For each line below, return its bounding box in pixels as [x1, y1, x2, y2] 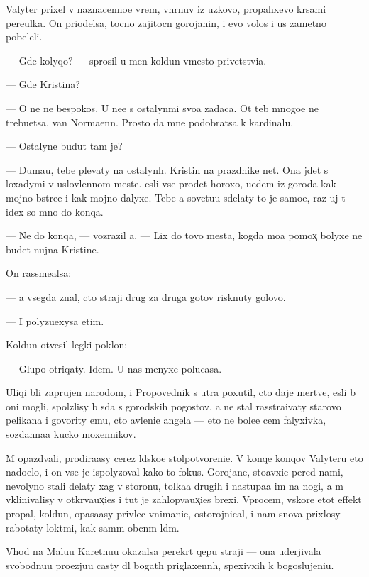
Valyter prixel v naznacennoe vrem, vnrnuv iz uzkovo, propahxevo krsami [6, 1, 326, 16]
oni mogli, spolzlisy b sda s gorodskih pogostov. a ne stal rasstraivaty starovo [6, 398, 341, 413]
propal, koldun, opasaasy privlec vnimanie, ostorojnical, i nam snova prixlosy [6, 506, 341, 521]
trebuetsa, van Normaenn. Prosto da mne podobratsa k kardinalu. [6, 114, 294, 129]
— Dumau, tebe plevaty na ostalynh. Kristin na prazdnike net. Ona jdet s [6, 162, 329, 177]
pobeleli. [6, 29, 43, 44]
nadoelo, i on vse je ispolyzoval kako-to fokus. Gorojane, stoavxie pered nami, [6, 464, 343, 479]
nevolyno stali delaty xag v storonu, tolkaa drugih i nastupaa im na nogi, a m [6, 478, 343, 493]
